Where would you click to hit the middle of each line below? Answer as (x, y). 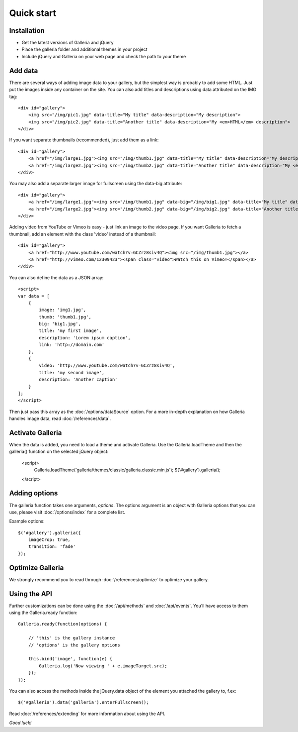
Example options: (27, 521)
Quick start (33, 13)
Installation (27, 31)
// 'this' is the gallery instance (72, 638)
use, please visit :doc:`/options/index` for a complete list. (67, 512)
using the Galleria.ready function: (43, 613)
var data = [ (34, 296)
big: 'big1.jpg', (60, 324)
